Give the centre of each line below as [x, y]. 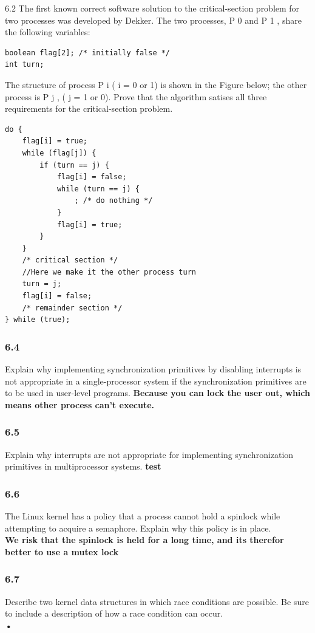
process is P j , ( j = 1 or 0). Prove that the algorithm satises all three [136, 96]
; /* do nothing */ [113, 201]
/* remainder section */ [72, 308]
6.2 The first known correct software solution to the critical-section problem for [152, 8]
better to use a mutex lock [62, 551]
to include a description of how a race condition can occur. [114, 613]
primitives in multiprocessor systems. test [83, 466]
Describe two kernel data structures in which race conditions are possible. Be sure [157, 601]
